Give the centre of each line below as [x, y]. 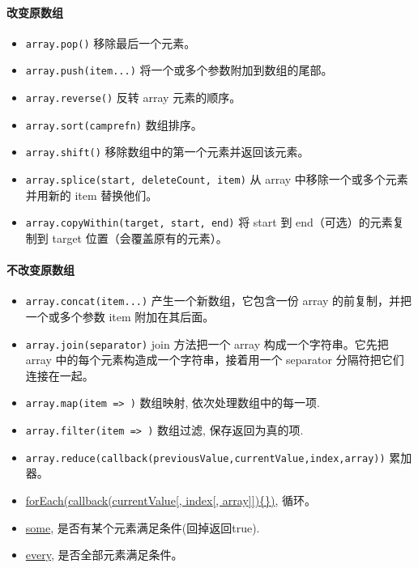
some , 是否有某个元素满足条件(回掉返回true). [143, 527]
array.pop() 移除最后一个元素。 [111, 42]
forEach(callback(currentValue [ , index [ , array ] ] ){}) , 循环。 [171, 500]
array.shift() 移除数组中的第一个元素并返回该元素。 [167, 152]
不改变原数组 [41, 270]
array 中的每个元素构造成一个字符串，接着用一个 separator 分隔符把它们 [215, 360]
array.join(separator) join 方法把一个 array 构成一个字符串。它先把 [207, 343]
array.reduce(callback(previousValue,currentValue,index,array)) [205, 458]
